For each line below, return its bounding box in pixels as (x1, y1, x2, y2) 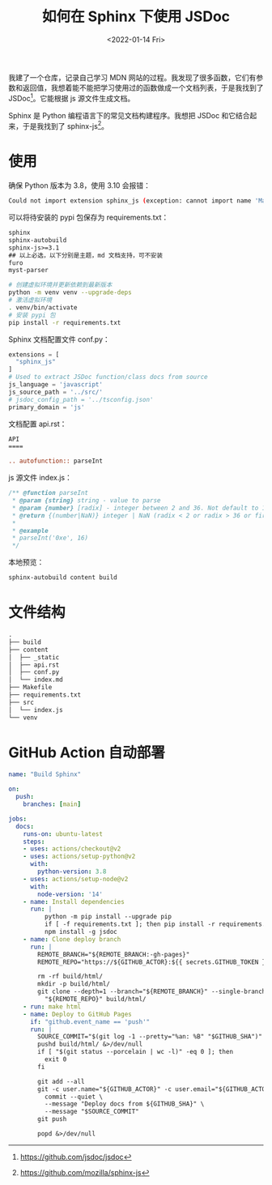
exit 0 (44, 1055, 67, 1064)
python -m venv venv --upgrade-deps (8, 288, 132, 296)
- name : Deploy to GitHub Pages (23, 1010, 132, 1018)
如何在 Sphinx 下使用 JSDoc (41, 7, 231, 26)
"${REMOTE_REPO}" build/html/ (44, 995, 147, 1004)
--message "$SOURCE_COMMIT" (44, 1107, 139, 1116)
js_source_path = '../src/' (8, 388, 104, 396)
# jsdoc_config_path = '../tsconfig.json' (8, 395, 154, 403)
